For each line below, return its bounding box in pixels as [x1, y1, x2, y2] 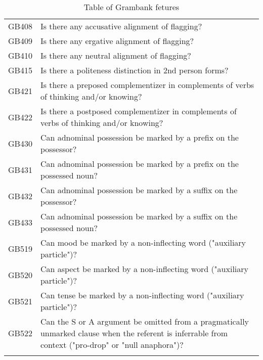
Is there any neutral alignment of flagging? [40, 50, 191, 61]
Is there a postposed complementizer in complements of [40, 105, 237, 117]
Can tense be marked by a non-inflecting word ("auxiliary [40, 289, 244, 301]
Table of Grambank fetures [83, 1, 180, 13]
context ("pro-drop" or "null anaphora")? [40, 339, 184, 350]
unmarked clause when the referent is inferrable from [40, 327, 228, 339]
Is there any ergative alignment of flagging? [40, 35, 194, 47]
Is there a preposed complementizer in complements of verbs [40, 79, 254, 91]
